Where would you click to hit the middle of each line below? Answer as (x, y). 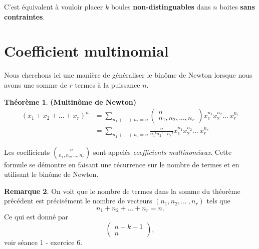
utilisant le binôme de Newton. (51, 174)
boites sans (237, 7)
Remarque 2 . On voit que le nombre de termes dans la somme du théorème (122, 191)
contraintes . (25, 16)
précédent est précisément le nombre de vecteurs (78, 201)
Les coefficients (27, 152)
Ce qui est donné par (36, 217)
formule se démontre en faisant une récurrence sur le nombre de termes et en (122, 164)
